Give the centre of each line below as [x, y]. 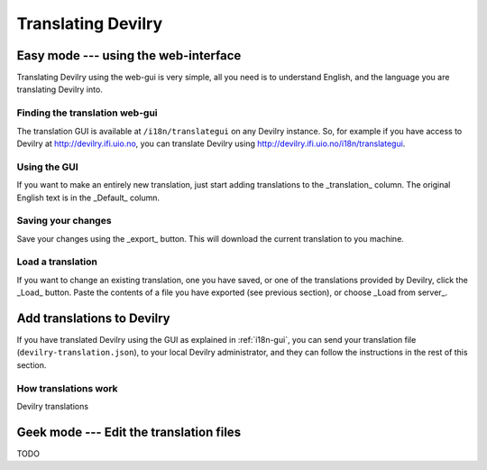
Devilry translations [53, 407]
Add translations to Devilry [93, 318]
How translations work [67, 388]
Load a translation [57, 262]
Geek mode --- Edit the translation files [129, 432]
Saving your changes [64, 221]
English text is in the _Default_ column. [88, 198]
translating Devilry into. [60, 89]
